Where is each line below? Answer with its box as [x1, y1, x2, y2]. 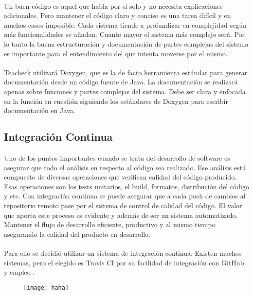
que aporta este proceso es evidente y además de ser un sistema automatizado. [4, 210, 238, 220]
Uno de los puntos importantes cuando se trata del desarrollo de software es [4, 153, 230, 163]
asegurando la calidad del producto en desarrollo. [4, 229, 150, 239]
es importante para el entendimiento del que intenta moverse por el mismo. [4, 48, 228, 58]
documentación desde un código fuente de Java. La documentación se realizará [4, 77, 238, 87]
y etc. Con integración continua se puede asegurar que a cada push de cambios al [4, 191, 246, 201]
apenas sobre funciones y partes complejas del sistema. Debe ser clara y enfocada [4, 86, 246, 96]
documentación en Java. [4, 105, 75, 115]
